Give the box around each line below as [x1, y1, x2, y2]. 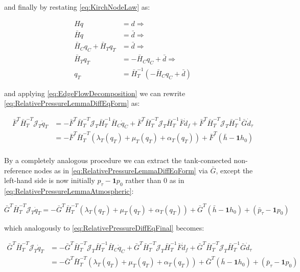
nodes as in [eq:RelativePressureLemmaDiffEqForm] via [34, 165, 208, 175]
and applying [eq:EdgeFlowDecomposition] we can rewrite [4, 87, 186, 98]
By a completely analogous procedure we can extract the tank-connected [4, 155, 232, 166]
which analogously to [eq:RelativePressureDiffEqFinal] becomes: [4, 222, 204, 233]
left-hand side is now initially [4, 175, 95, 186]
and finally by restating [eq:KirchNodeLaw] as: [4, 2, 150, 12]
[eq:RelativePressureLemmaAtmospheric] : [4, 186, 134, 196]
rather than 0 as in [125, 175, 184, 186]
